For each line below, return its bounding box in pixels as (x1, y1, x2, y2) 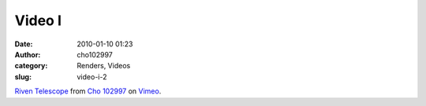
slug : (14, 71, 32, 82)
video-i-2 (77, 71, 107, 82)
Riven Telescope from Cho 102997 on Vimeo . (14, 86, 162, 96)
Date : (14, 39, 33, 49)
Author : (14, 49, 41, 59)
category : (14, 61, 48, 71)
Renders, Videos (77, 61, 131, 71)
